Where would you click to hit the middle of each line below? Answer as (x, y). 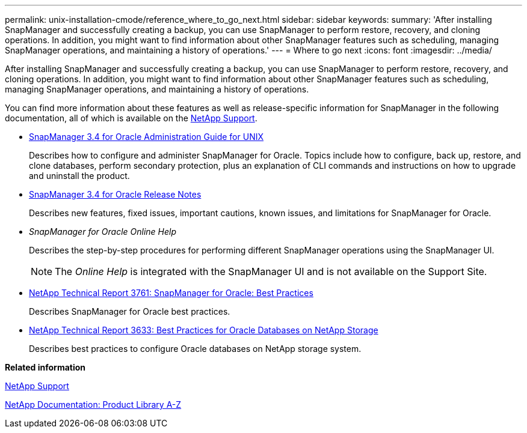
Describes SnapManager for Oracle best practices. (130, 311)
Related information (45, 367)
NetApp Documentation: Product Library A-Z (93, 404)
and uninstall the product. (79, 176)
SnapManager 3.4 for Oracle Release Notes (115, 194)
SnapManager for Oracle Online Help (103, 232)
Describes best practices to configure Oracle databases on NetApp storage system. (195, 349)
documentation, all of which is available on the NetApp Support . (131, 118)
